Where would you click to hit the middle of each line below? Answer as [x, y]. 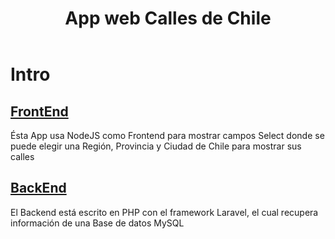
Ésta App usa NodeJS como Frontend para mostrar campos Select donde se [167, 135]
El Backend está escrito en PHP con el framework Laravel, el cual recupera [164, 212]
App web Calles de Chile [168, 18]
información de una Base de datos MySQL [97, 223]
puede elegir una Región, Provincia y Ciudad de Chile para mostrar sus [156, 146]
